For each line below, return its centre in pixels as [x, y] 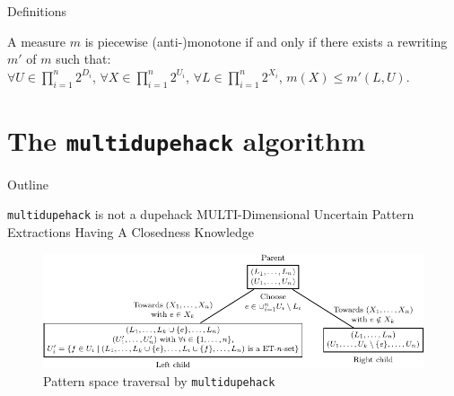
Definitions [37, 11]
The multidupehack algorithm [186, 140]
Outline [28, 184]
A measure [37, 41]
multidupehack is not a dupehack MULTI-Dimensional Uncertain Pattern [211, 214]
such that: [83, 59]
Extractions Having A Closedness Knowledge [131, 232]
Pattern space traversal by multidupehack [159, 380]
